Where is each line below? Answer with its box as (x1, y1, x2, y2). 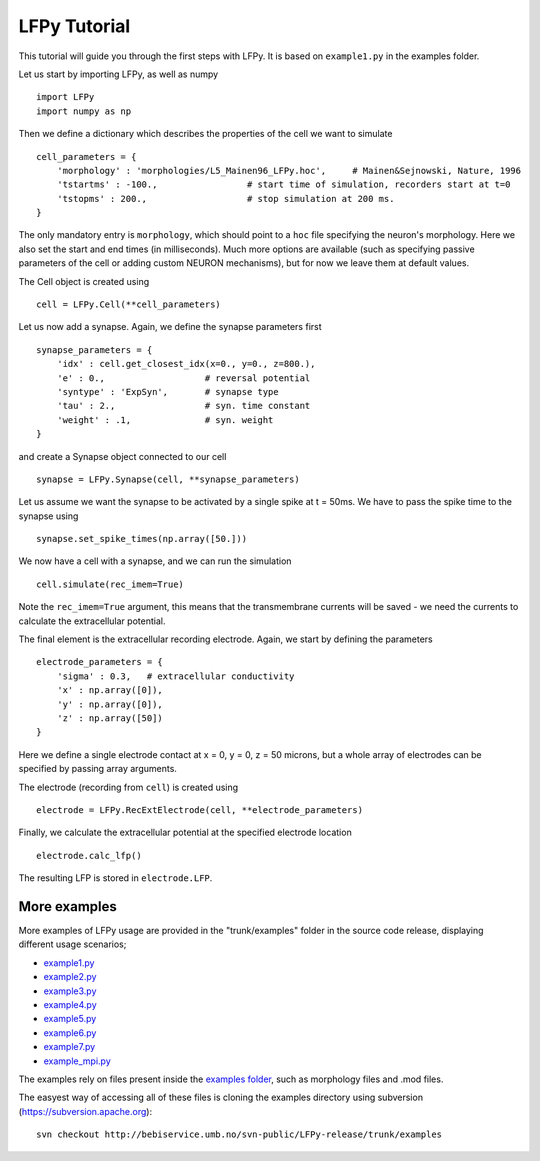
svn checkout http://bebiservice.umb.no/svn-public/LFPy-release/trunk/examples (36, 1129, 443, 1140)
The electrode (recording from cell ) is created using (18, 781, 239, 793)
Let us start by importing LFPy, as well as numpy (18, 68, 219, 80)
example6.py (43, 1026, 97, 1039)
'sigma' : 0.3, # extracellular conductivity (56, 670, 295, 682)
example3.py (43, 985, 97, 997)
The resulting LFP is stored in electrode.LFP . (18, 872, 213, 884)
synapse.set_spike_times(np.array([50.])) (36, 533, 248, 545)
